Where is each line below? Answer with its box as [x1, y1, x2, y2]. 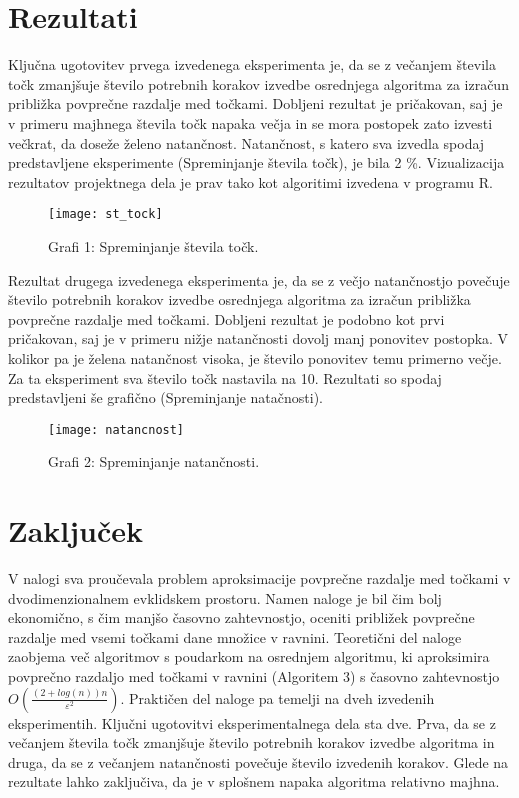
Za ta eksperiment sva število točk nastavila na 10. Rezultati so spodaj [8, 367, 442, 388]
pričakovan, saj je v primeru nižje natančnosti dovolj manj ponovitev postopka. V [8, 328, 509, 349]
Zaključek [8, 510, 144, 551]
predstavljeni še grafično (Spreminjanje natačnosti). [8, 387, 323, 408]
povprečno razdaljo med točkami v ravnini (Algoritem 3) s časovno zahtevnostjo [8, 666, 500, 687]
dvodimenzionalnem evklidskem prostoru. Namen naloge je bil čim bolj [8, 587, 442, 608]
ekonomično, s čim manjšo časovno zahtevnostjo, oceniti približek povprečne [8, 607, 475, 628]
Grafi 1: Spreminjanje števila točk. [48, 235, 259, 256]
